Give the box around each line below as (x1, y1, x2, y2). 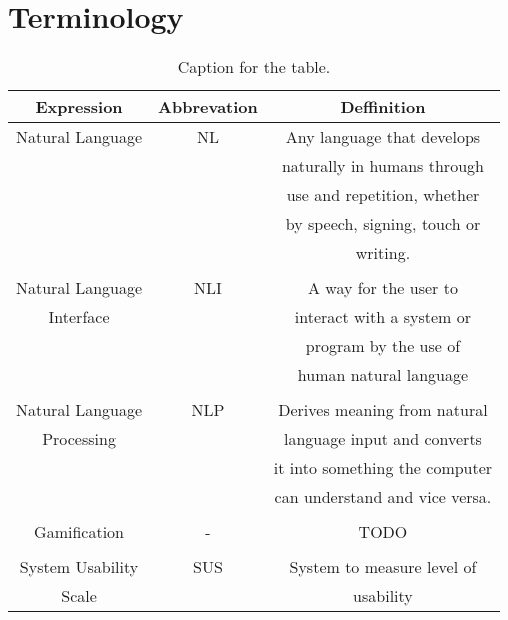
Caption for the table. (177, 55, 331, 79)
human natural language (297, 363, 469, 387)
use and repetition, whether (286, 183, 480, 207)
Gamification (34, 520, 124, 544)
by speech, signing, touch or (285, 212, 481, 236)
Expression (35, 95, 123, 119)
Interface (48, 305, 110, 329)
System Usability (19, 555, 139, 579)
